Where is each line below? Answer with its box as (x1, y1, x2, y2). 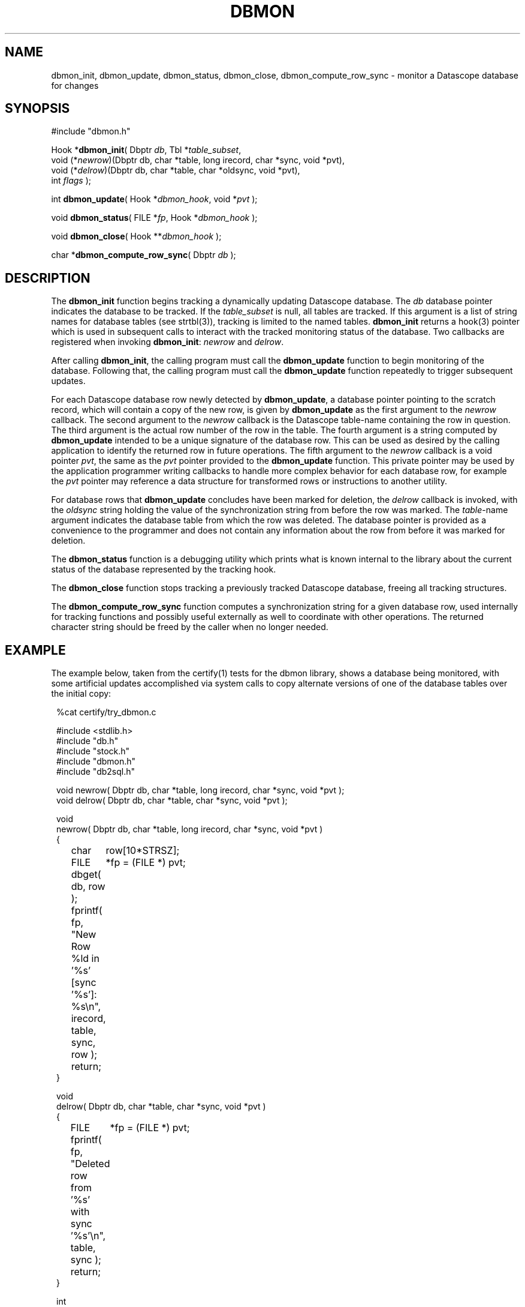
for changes (51, 80, 99, 91)
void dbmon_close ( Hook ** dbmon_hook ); (51, 231, 222, 242)
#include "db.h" (56, 736, 119, 747)
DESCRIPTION (5, 270, 90, 286)
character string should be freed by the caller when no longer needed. (51, 622, 328, 632)
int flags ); (51, 175, 92, 186)
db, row (71, 880, 105, 893)
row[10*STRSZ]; (105, 844, 180, 857)
